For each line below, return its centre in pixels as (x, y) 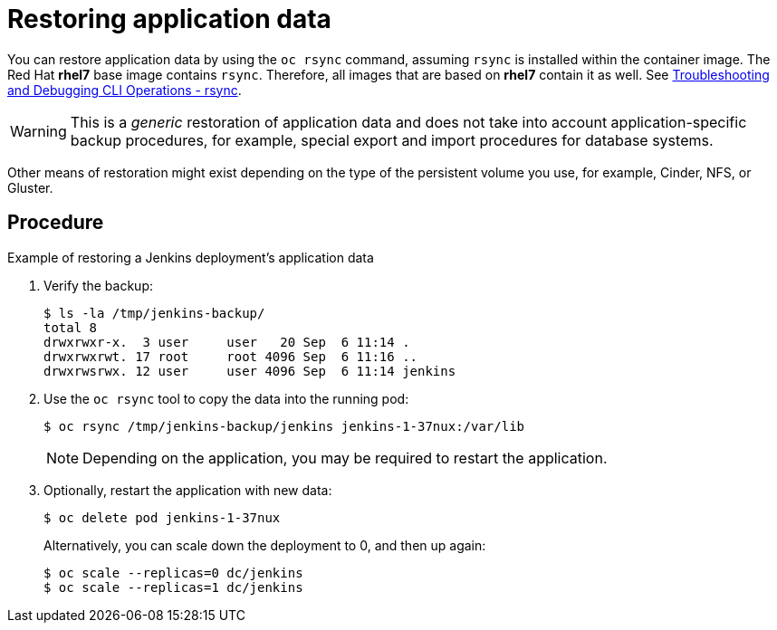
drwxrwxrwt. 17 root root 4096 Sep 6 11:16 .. (231, 356)
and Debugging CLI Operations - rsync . (125, 90)
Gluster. (30, 187)
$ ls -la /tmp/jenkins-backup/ (154, 313)
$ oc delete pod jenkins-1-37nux (162, 517)
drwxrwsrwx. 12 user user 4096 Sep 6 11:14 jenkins (250, 371)
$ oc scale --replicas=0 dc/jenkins (173, 573)
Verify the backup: (98, 285)
